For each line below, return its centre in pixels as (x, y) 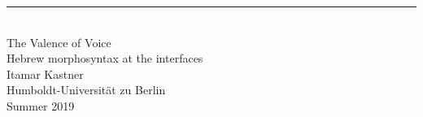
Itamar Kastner (45, 74)
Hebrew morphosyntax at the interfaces (105, 58)
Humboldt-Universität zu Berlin (86, 90)
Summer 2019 (41, 105)
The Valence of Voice (59, 42)
